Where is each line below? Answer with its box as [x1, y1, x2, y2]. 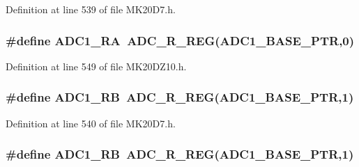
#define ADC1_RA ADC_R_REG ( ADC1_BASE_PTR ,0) [6, 31, 355, 49]
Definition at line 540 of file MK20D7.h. [6, 116, 176, 130]
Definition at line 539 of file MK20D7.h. [6, 2, 176, 16]
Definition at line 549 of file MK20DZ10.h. [6, 58, 187, 73]
